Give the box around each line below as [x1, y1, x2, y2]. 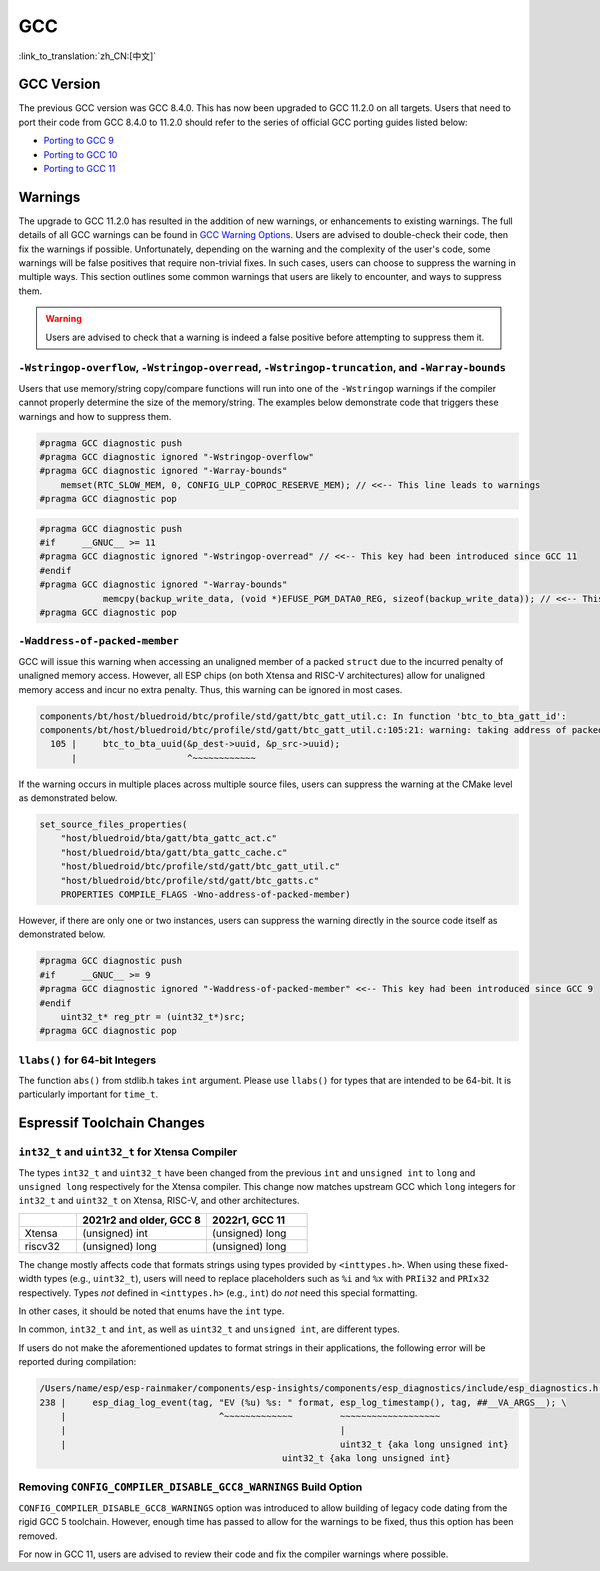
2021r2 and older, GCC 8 [82, 1213, 202, 1227]
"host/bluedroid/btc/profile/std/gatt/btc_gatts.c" [60, 875, 320, 886]
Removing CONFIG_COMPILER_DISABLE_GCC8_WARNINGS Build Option [18, 1480, 363, 1494]
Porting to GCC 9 [43, 135, 114, 147]
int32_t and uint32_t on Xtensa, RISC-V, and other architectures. [18, 1195, 300, 1207]
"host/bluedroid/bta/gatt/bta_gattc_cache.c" [60, 846, 288, 858]
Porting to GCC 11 [43, 163, 116, 175]
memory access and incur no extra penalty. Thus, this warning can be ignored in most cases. [18, 683, 403, 695]
